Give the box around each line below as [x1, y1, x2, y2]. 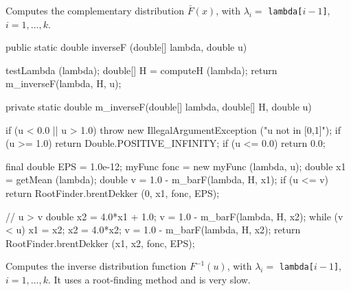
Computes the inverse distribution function [5, 259, 187, 273]
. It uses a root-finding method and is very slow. [47, 272, 251, 287]
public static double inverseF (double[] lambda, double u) [5, 40, 247, 54]
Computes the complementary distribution [5, 3, 185, 17]
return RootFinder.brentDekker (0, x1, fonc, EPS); [5, 186, 220, 200]
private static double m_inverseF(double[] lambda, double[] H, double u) [5, 100, 312, 114]
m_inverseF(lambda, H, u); [5, 76, 122, 91]
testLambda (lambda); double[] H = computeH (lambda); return [5, 62, 278, 77]
